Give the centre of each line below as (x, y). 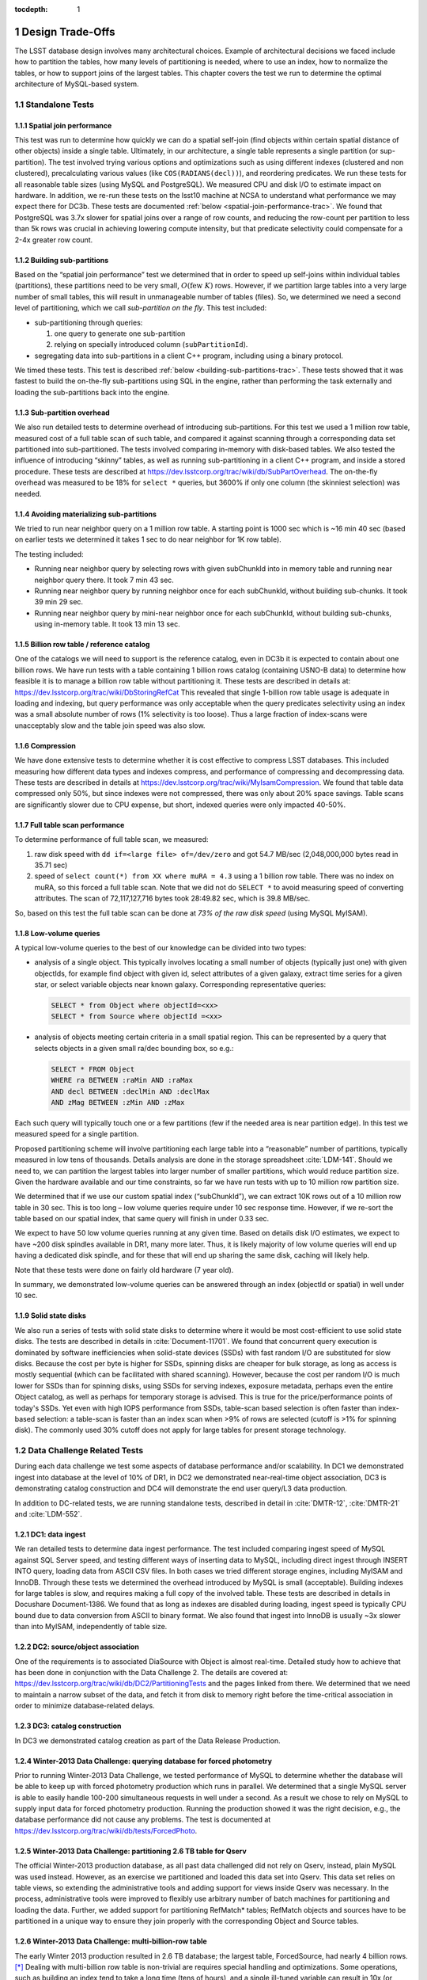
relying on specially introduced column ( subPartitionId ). (151, 345)
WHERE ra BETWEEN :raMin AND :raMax (122, 1080)
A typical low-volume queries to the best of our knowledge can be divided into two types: (161, 947)
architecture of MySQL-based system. (77, 84)
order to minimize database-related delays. (85, 1706)
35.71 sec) (51, 865)
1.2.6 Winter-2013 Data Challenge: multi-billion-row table (111, 1941)
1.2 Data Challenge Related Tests (79, 1451)
